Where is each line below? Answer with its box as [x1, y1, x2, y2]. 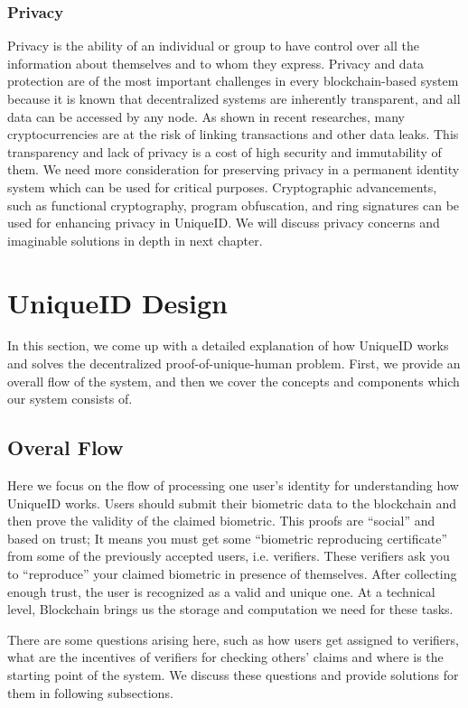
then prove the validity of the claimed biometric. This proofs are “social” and [7, 511, 435, 530]
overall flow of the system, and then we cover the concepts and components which [7, 371, 460, 390]
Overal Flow [7, 433, 124, 461]
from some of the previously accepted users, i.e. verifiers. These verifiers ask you [7, 546, 450, 565]
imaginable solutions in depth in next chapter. [7, 230, 263, 249]
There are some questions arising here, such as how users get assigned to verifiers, [7, 629, 459, 648]
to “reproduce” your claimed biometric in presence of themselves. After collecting [7, 564, 457, 583]
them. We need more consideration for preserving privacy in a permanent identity [7, 160, 460, 179]
